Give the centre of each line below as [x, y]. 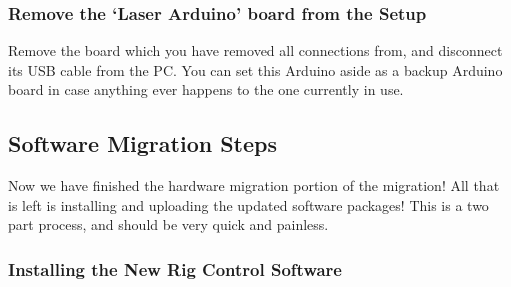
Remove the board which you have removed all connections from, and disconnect [255, 50]
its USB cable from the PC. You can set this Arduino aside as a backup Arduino [255, 69]
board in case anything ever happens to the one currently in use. [206, 89]
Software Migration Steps [143, 143]
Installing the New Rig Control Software [175, 268]
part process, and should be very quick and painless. [168, 224]
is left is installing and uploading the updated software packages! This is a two [248, 204]
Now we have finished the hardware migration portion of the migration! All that [254, 185]
